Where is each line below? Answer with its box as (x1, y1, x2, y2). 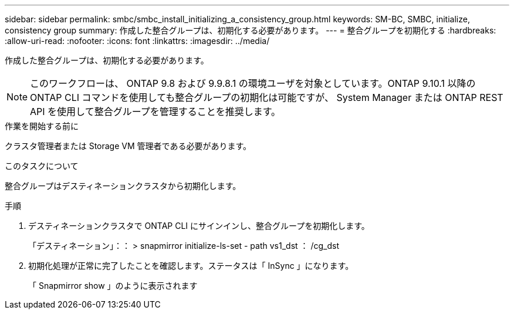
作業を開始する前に (5, 121, 79, 131)
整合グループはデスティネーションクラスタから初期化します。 (5, 181, 241, 191)
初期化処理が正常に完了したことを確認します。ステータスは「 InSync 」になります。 (28, 261, 354, 271)
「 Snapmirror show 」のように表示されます (28, 281, 198, 291)
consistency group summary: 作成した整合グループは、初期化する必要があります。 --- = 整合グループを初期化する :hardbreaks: (5, 25, 496, 35)
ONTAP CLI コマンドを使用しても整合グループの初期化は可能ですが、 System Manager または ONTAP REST (30, 92, 503, 103)
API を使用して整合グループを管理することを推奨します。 (30, 106, 281, 117)
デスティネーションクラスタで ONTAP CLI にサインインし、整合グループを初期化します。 (28, 221, 370, 231)
